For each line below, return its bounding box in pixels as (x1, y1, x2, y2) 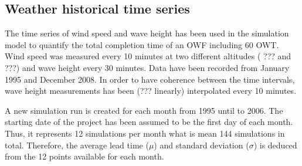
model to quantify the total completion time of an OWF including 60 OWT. (5, 38, 279, 50)
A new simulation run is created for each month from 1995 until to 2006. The (5, 104, 283, 116)
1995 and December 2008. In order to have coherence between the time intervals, (5, 73, 295, 85)
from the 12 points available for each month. (5, 150, 164, 162)
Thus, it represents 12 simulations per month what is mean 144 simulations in (5, 127, 285, 139)
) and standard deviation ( (154, 138, 249, 151)
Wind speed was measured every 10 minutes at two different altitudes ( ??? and (5, 50, 291, 62)
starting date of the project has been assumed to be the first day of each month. (5, 116, 293, 128)
